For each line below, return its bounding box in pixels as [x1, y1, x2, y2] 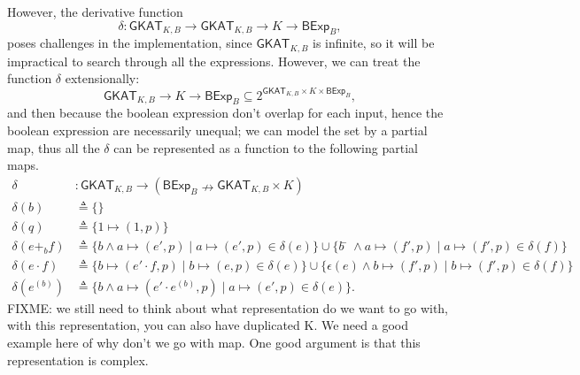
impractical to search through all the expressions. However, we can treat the [7, 51, 421, 70]
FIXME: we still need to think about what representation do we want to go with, [7, 298, 449, 317]
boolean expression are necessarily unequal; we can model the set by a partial [7, 120, 428, 139]
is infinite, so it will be [313, 34, 435, 52]
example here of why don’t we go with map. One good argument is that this [7, 333, 421, 352]
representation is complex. [7, 350, 149, 369]
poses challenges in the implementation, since [7, 34, 252, 52]
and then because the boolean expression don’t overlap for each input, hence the [7, 103, 444, 122]
